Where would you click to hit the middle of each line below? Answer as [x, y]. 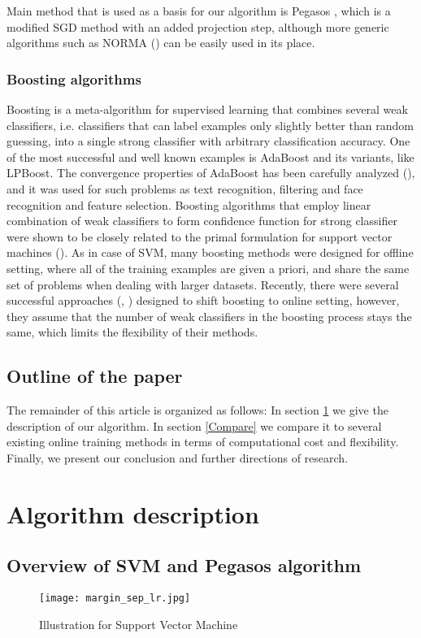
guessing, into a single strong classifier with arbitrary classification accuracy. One [208, 141]
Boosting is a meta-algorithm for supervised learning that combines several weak [207, 109]
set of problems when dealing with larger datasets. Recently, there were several [203, 284]
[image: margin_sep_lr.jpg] [115, 599]
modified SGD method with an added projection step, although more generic [198, 26]
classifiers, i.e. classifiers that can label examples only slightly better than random [210, 125]
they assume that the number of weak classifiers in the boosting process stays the [209, 316]
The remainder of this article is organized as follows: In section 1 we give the [197, 410]
